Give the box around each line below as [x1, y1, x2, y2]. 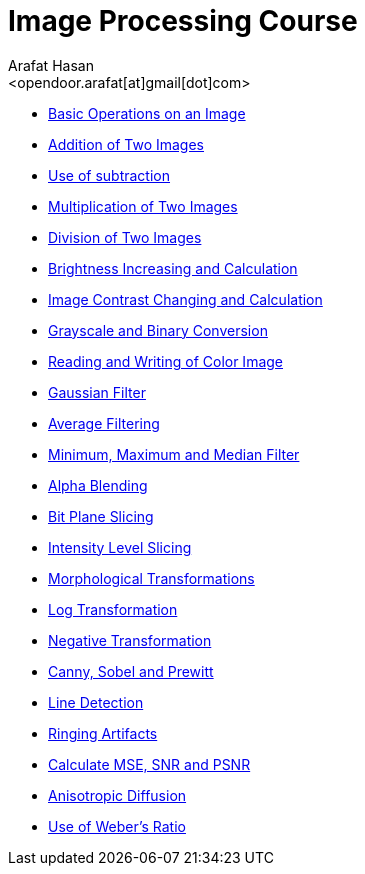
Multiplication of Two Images [48, 197, 238, 215]
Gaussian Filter [48, 383, 146, 401]
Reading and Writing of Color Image [48, 352, 284, 370]
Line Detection [48, 693, 144, 711]
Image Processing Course [8, 4, 358, 38]
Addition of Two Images [48, 135, 205, 153]
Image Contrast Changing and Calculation [48, 290, 323, 308]
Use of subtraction [48, 166, 171, 184]
